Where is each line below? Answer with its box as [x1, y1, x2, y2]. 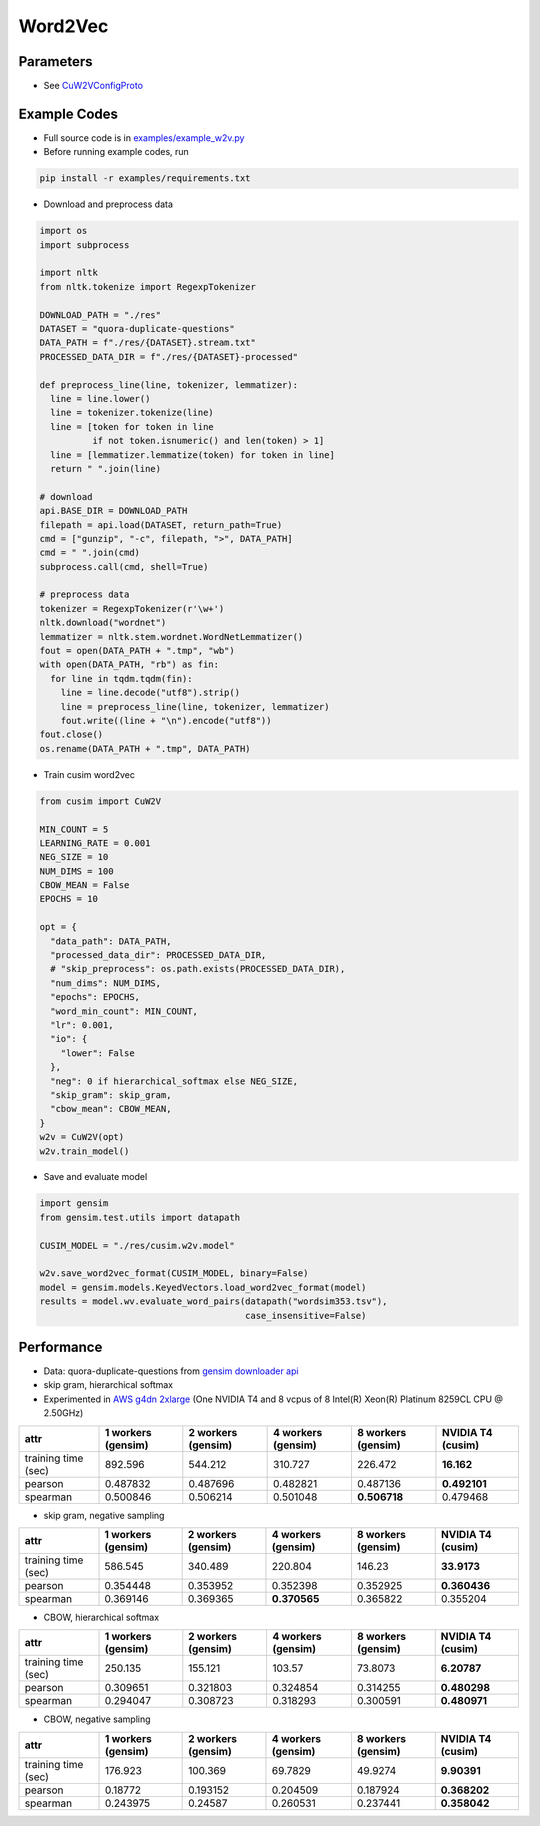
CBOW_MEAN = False [39, 880, 130, 891]
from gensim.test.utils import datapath [39, 1211, 240, 1223]
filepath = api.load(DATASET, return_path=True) [39, 519, 283, 530]
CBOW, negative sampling [43, 1713, 151, 1725]
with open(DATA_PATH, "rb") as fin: [39, 659, 220, 670]
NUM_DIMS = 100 [39, 865, 114, 877]
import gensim [39, 1198, 109, 1209]
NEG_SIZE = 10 [39, 851, 109, 863]
